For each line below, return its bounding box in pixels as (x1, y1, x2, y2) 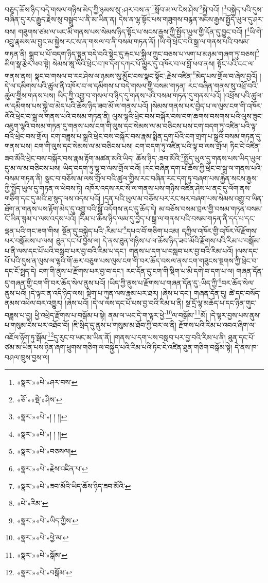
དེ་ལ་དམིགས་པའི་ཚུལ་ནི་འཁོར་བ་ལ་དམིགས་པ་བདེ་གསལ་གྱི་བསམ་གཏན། (5, 80, 186, 91)
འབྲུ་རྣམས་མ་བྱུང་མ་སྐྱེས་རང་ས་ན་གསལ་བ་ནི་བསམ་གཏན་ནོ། (5, 36, 156, 47)
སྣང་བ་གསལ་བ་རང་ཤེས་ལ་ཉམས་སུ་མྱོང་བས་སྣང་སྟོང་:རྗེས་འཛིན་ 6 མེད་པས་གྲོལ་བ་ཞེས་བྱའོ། (34, 68, 257, 81)
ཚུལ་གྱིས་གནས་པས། (5, 90, 56, 101)
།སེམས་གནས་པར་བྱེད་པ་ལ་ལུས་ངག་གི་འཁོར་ (150, 100, 262, 111)
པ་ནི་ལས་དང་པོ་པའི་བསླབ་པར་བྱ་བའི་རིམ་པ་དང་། (5, 245, 127, 256)
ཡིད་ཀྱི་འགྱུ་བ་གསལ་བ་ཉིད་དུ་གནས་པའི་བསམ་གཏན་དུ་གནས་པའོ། (57, 90, 221, 101)
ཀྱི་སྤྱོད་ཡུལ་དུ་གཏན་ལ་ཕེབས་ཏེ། (5, 183, 83, 193)
